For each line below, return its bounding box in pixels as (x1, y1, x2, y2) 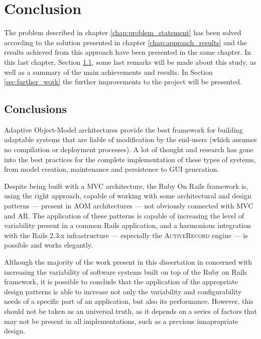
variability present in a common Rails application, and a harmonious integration (4, 220, 251, 231)
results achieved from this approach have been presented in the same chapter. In (4, 47, 251, 57)
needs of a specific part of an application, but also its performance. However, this (4, 296, 253, 306)
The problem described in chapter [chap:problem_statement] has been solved (4, 27, 241, 38)
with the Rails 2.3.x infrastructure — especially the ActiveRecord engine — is (4, 230, 248, 240)
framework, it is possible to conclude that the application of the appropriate (4, 276, 238, 287)
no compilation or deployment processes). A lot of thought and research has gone (4, 144, 253, 155)
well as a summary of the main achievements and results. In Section (4, 66, 213, 77)
